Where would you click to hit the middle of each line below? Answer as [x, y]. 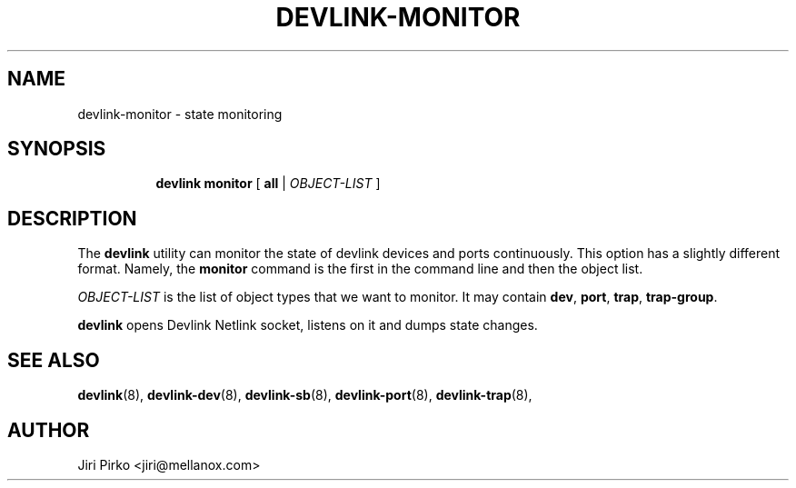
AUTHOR [49, 430]
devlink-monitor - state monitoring [180, 114]
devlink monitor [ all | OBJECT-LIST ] [268, 184]
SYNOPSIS [57, 149]
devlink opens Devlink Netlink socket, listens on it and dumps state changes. [308, 325]
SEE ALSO [54, 360]
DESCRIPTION [72, 218]
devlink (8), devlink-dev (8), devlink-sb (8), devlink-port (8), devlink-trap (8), [305, 395]
